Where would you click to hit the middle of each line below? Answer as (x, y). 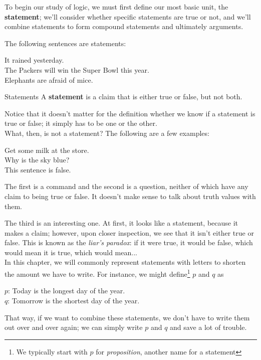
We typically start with (52, 351)
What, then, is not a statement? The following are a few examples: (107, 133)
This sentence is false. (38, 169)
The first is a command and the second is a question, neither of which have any (126, 186)
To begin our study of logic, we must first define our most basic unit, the (116, 7)
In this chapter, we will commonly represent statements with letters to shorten (125, 262)
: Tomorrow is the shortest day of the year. (74, 300)
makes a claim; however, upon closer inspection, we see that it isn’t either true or (129, 232)
